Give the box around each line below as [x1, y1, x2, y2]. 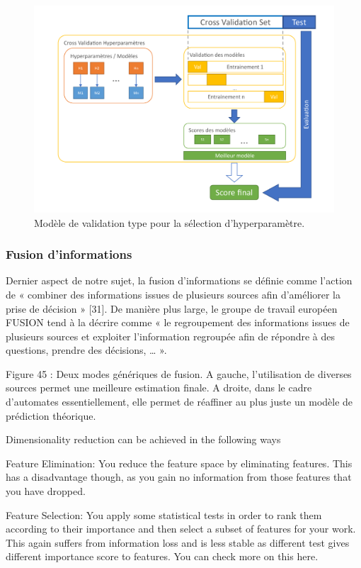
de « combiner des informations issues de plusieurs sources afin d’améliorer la [6, 286, 341, 301]
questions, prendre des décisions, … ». [6, 343, 167, 357]
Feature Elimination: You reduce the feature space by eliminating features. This [6, 455, 353, 470]
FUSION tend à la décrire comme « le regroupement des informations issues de [6, 315, 350, 330]
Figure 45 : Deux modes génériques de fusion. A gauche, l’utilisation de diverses [6, 366, 352, 381]
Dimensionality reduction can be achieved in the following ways [6, 432, 281, 447]
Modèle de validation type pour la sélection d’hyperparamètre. [34, 215, 305, 230]
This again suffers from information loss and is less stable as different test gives [6, 535, 350, 550]
